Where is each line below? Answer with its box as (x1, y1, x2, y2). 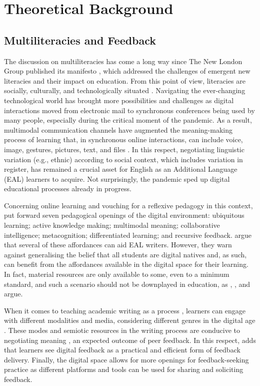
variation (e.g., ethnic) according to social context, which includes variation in (4, 154, 243, 164)
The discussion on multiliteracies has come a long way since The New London (4, 56, 242, 66)
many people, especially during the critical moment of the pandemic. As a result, (4, 115, 252, 125)
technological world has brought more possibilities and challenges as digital (4, 95, 234, 105)
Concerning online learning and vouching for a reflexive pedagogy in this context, (4, 200, 253, 210)
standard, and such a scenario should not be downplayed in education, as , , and (4, 278, 250, 289)
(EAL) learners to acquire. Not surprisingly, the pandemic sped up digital (4, 173, 230, 184)
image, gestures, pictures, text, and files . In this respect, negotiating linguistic (4, 144, 244, 154)
